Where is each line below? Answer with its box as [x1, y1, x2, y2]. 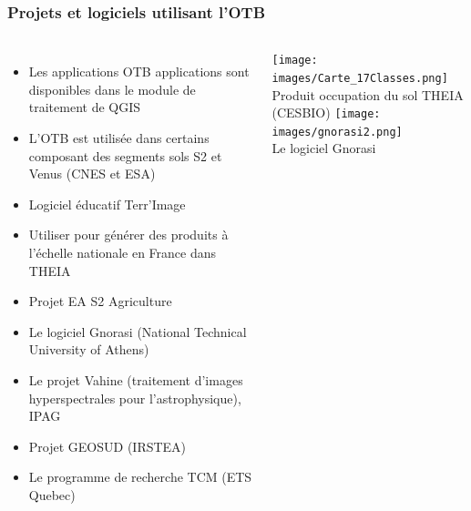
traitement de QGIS [28, 97, 141, 117]
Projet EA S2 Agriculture [28, 291, 172, 311]
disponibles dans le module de [28, 79, 196, 98]
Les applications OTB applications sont [28, 62, 250, 81]
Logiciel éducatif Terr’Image [28, 194, 186, 213]
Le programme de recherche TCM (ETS [28, 467, 252, 486]
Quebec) [28, 485, 76, 504]
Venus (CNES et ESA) [28, 164, 156, 183]
